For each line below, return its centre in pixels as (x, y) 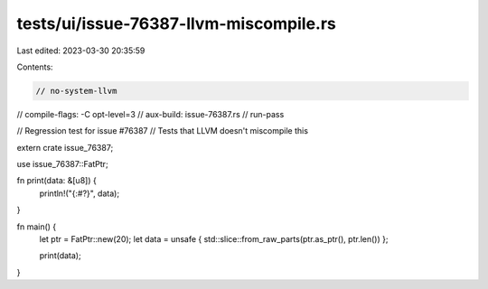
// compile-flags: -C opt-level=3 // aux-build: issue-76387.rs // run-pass (150, 114)
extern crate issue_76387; (65, 147)
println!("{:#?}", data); (80, 193)
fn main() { (37, 227)
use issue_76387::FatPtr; (62, 164)
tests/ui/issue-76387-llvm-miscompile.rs (176, 23)
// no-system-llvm (76, 91)
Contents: (35, 67)
